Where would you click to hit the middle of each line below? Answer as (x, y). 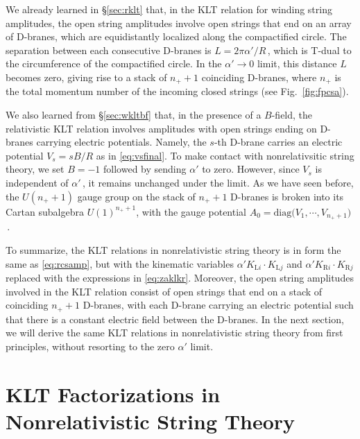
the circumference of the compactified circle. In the (114, 63)
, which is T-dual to (309, 50)
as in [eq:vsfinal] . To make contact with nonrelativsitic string (225, 155)
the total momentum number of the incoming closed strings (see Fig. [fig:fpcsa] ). (177, 91)
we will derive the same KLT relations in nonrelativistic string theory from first (174, 333)
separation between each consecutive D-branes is (109, 50)
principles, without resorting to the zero (90, 346)
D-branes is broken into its (287, 196)
